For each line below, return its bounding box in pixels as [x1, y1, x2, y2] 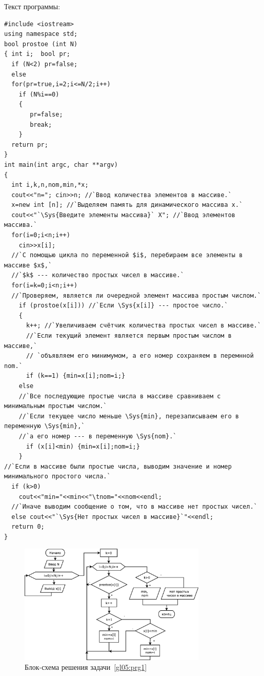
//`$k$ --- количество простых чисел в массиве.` [11, 272, 184, 279]
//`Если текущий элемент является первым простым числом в [26, 332, 232, 339]
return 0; [11, 523, 45, 531]
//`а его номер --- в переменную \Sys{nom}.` [18, 432, 177, 440]
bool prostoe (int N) [4, 40, 78, 48]
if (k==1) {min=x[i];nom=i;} [26, 372, 126, 380]
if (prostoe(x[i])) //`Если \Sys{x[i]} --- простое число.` [18, 302, 228, 310]
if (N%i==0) [18, 90, 59, 98]
